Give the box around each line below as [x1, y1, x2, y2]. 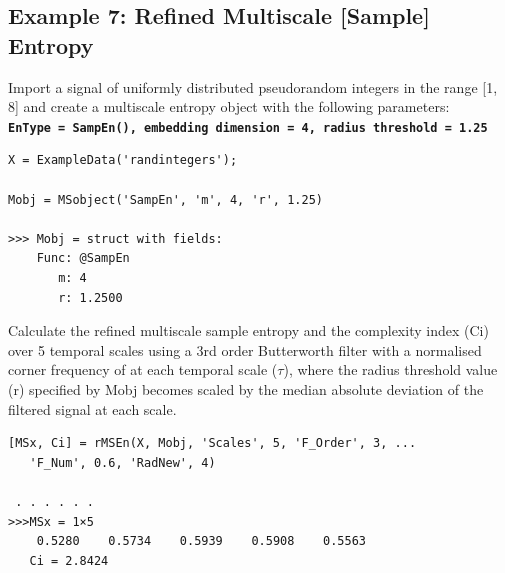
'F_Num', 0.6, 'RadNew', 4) [29, 455, 216, 470]
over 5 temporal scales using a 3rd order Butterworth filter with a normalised [8, 339, 482, 360]
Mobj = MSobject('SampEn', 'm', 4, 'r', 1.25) [8, 192, 323, 207]
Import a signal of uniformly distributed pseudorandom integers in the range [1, [8, 76, 498, 97]
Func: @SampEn [36, 251, 130, 266]
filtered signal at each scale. [8, 398, 177, 419]
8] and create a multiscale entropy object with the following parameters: [8, 96, 450, 117]
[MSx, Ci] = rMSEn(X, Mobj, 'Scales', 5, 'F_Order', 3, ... [8, 436, 417, 451]
